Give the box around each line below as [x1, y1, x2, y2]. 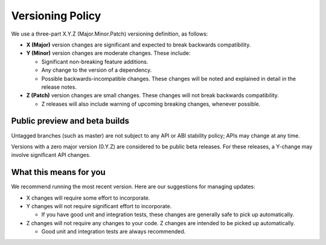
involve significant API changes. [11, 151, 91, 159]
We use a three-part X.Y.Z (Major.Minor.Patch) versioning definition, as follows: [11, 30, 208, 37]
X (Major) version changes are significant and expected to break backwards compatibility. [26, 41, 251, 48]
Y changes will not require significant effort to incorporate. [26, 203, 172, 210]
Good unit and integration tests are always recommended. [41, 228, 186, 235]
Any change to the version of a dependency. [41, 66, 152, 74]
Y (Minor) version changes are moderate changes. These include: [26, 49, 191, 57]
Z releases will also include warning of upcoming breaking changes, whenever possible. [41, 100, 261, 107]
